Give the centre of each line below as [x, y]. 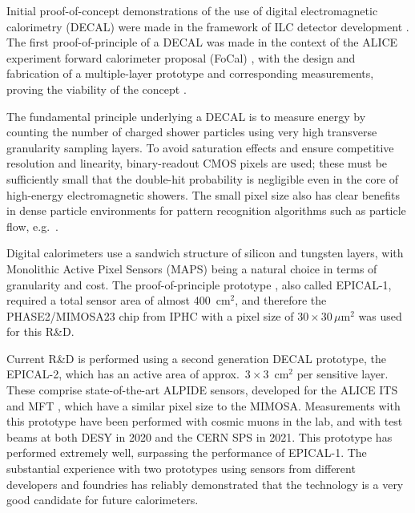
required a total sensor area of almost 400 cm [119, 300]
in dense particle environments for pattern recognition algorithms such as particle [206, 210]
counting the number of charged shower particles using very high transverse [192, 132]
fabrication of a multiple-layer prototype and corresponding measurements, [190, 73]
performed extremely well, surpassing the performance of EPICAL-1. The [187, 452]
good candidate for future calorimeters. [103, 500]
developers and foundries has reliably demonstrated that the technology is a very [205, 484]
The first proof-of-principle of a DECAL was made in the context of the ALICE [202, 42]
